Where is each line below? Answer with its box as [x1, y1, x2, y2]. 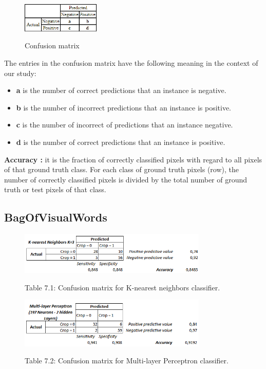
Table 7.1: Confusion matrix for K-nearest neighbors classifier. [25, 282, 220, 292]
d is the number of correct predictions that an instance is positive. [16, 136, 225, 147]
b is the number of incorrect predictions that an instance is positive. [16, 102, 232, 113]
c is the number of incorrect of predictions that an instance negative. [16, 119, 233, 130]
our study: [4, 67, 36, 78]
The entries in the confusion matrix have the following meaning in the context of [4, 57, 258, 68]
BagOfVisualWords [4, 209, 107, 225]
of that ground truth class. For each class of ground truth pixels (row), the [4, 164, 239, 175]
